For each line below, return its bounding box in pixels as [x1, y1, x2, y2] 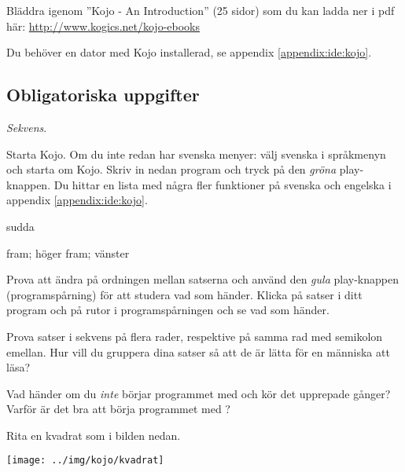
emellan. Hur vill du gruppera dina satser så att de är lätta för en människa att [6, 343, 390, 360]
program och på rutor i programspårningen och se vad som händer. [6, 302, 330, 318]
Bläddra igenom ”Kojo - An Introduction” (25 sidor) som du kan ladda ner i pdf [6, 2, 395, 18]
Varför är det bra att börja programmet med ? [6, 401, 230, 417]
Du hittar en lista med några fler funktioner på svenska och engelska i [53, 176, 392, 192]
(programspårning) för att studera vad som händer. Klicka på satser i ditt [6, 286, 363, 302]
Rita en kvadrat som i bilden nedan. [6, 426, 181, 443]
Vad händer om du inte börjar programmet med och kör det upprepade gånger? [6, 385, 391, 401]
